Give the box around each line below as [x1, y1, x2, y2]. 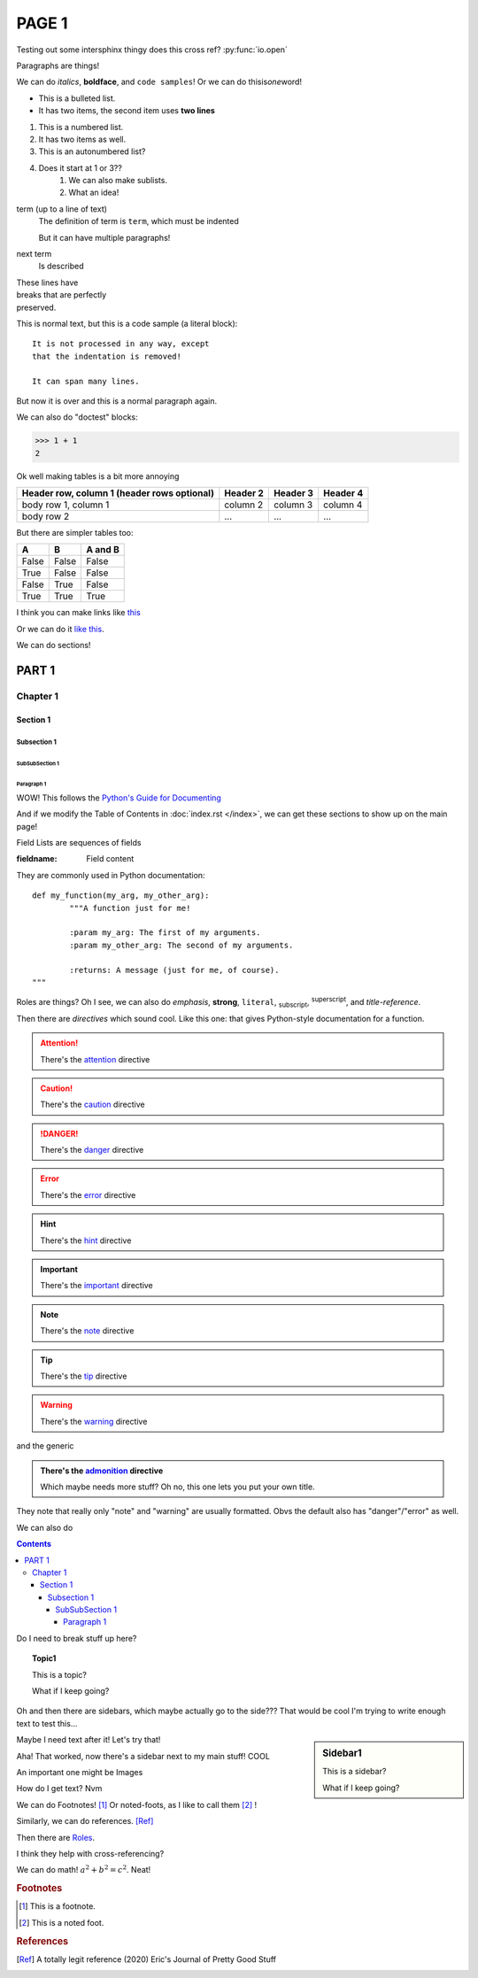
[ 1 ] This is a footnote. [19, 1901, 96, 1912]
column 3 [273, 498, 313, 511]
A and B [86, 544, 119, 556]
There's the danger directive [40, 1145, 144, 1155]
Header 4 [323, 487, 364, 499]
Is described [38, 261, 84, 272]
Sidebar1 [322, 1747, 362, 1759]
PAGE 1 [16, 13, 68, 33]
